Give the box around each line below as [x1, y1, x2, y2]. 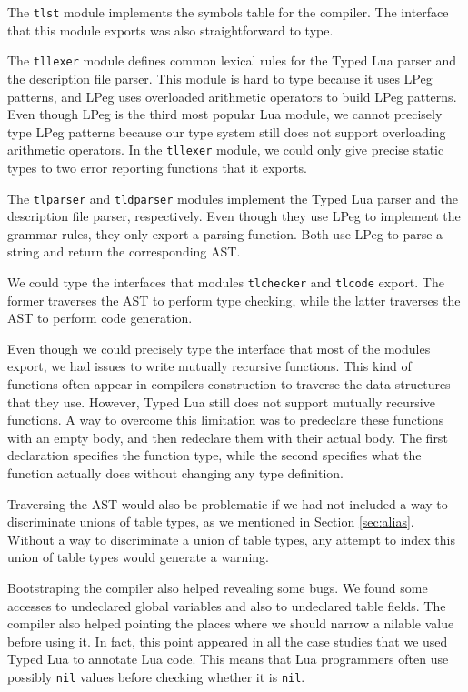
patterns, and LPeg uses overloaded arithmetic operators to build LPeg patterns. [7, 86, 457, 105]
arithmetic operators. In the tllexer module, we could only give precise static [7, 140, 444, 159]
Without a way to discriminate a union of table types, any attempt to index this [7, 529, 456, 548]
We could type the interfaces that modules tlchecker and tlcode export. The [7, 272, 444, 291]
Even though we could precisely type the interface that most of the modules [7, 338, 431, 357]
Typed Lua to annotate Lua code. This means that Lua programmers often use [7, 649, 449, 668]
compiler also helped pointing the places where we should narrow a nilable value [7, 614, 454, 633]
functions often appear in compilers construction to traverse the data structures [7, 375, 451, 393]
